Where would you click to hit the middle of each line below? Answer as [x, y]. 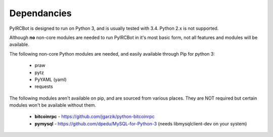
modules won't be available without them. [53, 105]
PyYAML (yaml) [51, 79]
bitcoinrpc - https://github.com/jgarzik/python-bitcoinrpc [95, 117]
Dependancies [40, 13]
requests [44, 86]
